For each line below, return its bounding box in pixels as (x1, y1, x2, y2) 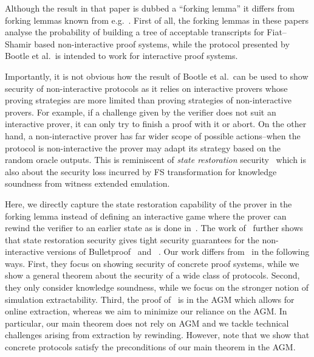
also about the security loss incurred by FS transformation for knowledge (5, 165, 277, 178)
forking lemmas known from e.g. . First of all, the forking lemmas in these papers (5, 13, 309, 26)
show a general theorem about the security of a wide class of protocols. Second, (5, 269, 300, 282)
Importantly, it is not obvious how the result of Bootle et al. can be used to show (5, 69, 309, 82)
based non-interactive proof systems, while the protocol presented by (34, 37, 290, 50)
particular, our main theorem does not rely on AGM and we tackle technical (5, 316, 289, 329)
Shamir (5, 37, 32, 50)
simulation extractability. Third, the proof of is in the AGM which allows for (5, 293, 295, 305)
